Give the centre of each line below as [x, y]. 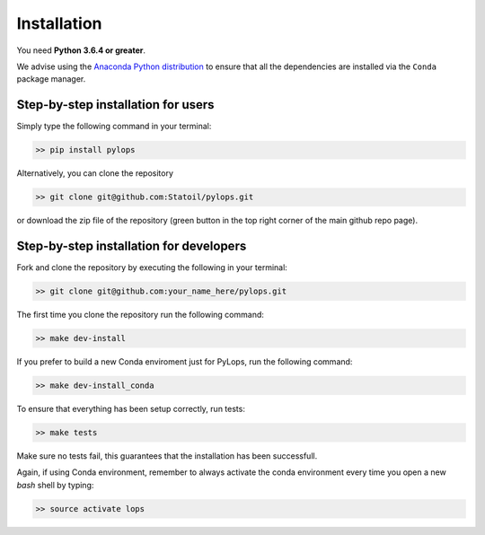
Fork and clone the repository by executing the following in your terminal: [152, 267]
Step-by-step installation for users [115, 105]
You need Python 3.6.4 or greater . [81, 50]
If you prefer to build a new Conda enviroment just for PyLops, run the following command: [185, 362]
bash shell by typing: [55, 485]
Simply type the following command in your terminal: [114, 127]
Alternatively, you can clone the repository [95, 173]
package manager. [51, 79]
